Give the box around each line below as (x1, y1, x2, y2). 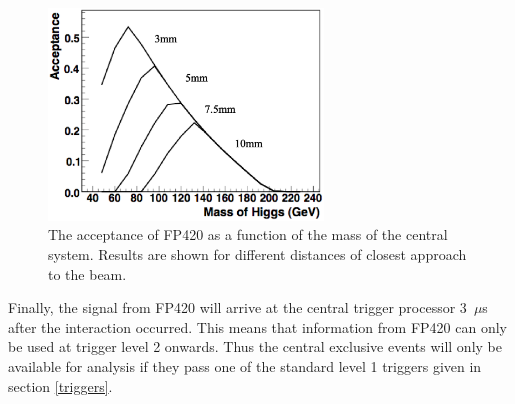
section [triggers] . (8, 375, 113, 396)
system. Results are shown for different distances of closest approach (48, 244, 467, 265)
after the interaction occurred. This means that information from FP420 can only (8, 316, 507, 337)
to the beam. (48, 263, 127, 284)
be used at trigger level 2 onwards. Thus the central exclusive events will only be (8, 336, 502, 357)
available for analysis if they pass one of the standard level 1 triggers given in (8, 356, 482, 377)
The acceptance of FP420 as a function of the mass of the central (48, 224, 448, 245)
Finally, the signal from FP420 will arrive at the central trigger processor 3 (8, 297, 467, 318)
